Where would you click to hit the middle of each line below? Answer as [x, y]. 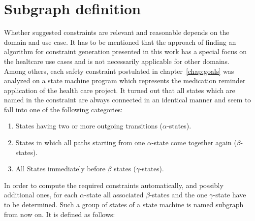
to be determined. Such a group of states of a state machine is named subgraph [124, 205]
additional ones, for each [41, 195]
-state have [229, 195]
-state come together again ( [194, 142]
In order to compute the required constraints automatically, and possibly [114, 185]
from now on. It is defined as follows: [60, 214]
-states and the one [178, 195]
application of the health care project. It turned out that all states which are [120, 90]
